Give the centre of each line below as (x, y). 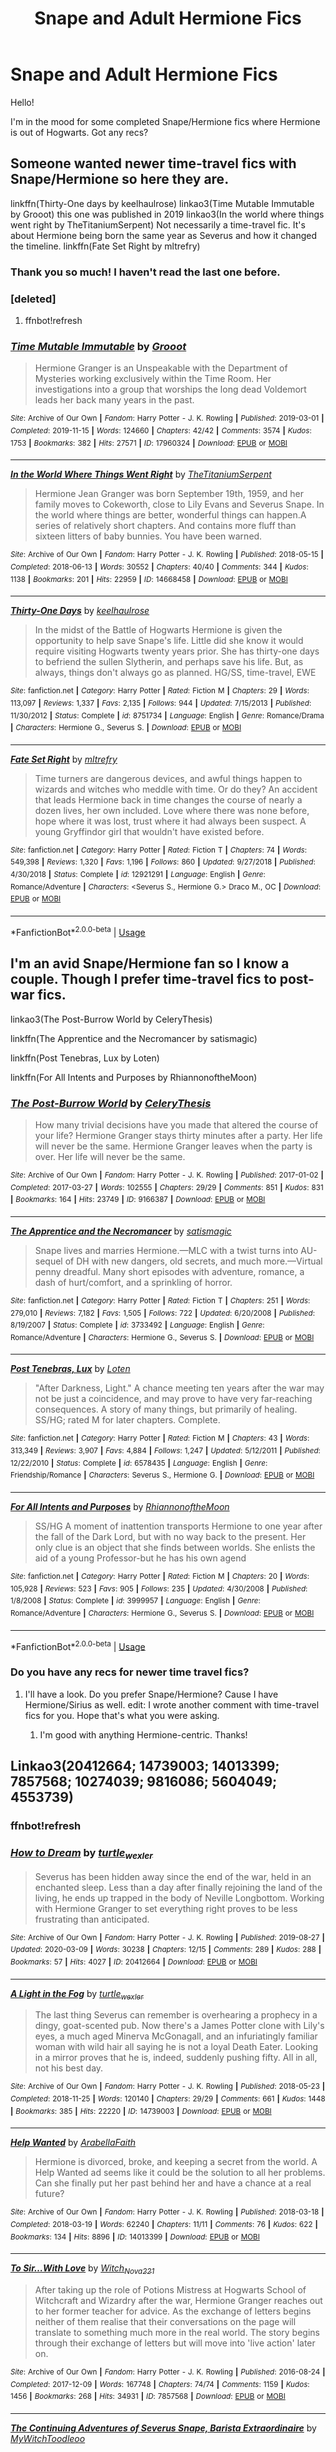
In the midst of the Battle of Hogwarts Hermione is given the (158, 630)
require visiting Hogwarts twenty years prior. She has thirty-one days (177, 651)
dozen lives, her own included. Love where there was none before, (172, 810)
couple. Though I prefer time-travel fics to (143, 979)
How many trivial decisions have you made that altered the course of (176, 1124)
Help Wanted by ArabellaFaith (73, 2143)
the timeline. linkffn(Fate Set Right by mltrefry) (105, 246)
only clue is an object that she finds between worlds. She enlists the (175, 1548)
